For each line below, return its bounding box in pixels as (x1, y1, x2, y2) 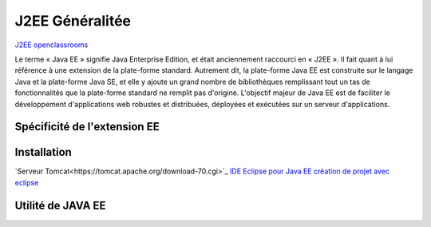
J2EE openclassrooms (14, 40, 89, 50)
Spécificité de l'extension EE (14, 120, 160, 133)
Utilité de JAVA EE (14, 198, 106, 212)
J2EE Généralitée (14, 12, 132, 30)
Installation (14, 145, 72, 159)
